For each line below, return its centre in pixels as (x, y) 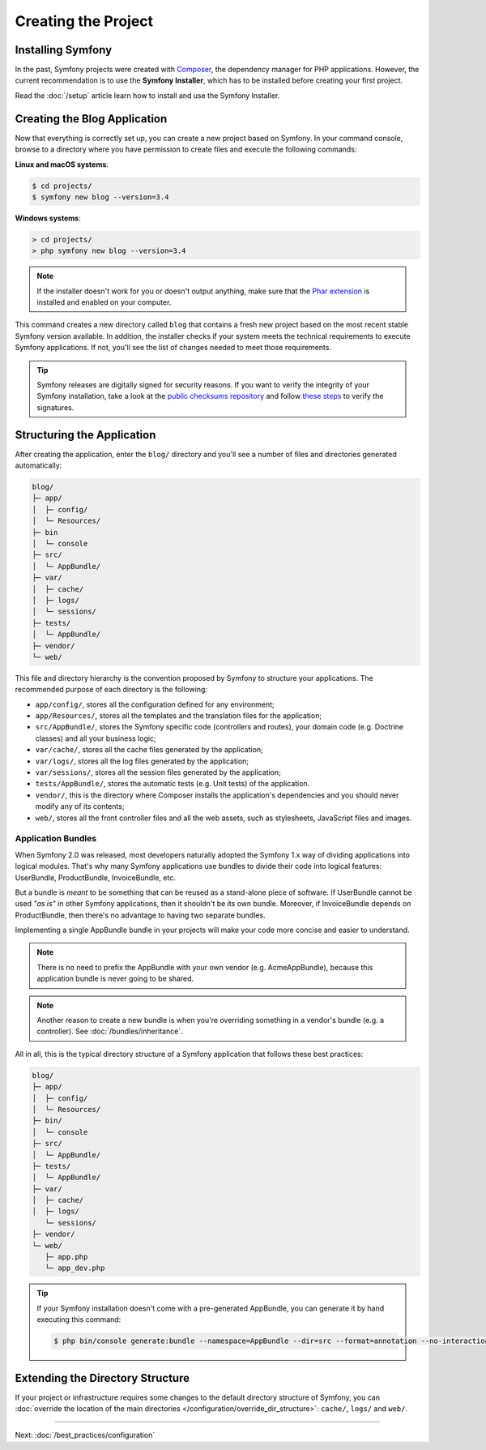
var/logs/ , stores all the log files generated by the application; (142, 761)
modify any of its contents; (80, 806)
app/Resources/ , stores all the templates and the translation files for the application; (179, 716)
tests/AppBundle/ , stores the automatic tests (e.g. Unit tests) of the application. (173, 784)
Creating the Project (84, 21)
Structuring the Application (85, 435)
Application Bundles (56, 839)
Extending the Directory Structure (102, 1378)
